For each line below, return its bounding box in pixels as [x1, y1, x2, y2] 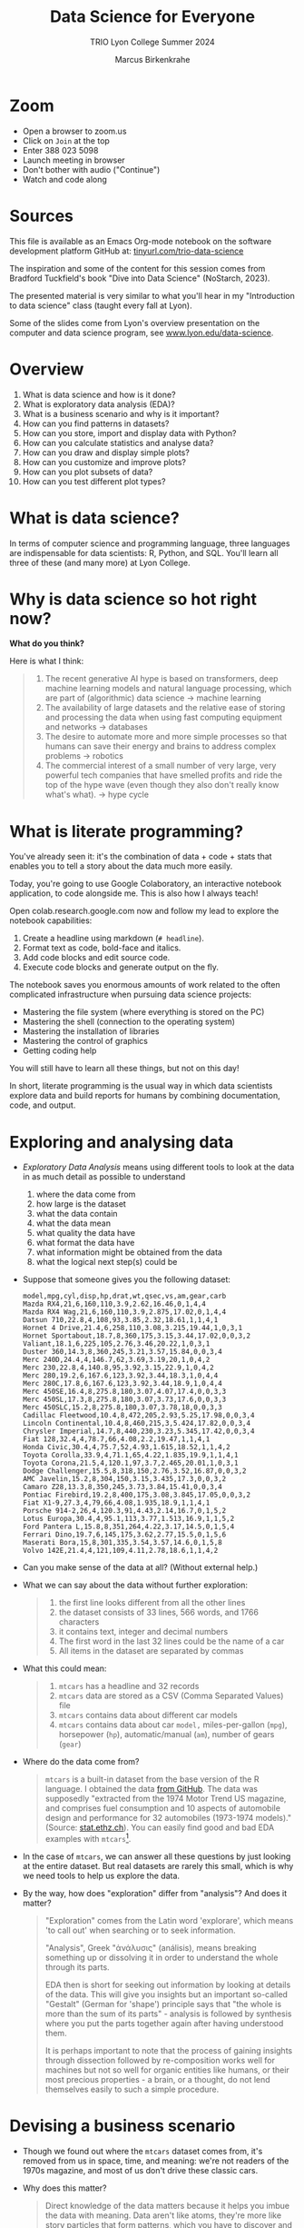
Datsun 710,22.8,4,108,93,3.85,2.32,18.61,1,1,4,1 [22, 1316, 219, 1325]
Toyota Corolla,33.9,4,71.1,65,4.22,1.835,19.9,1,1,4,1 [22, 1451, 239, 1460]
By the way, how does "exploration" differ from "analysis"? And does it [22, 1887, 288, 1898]
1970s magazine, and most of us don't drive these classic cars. [22, 2164, 259, 2175]
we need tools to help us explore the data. [22, 1870, 180, 1881]
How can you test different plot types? [22, 475, 166, 487]
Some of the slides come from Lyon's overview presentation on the [9, 317, 260, 328]
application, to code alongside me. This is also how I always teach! [9, 888, 259, 899]
